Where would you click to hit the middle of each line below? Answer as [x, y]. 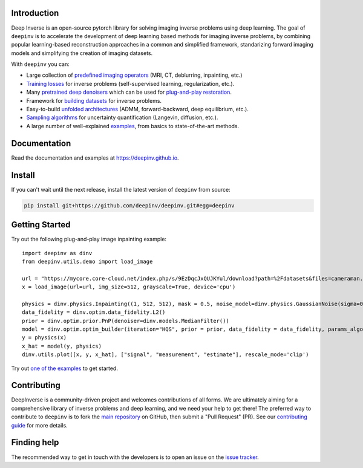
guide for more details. [39, 425]
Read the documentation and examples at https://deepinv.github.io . [95, 158]
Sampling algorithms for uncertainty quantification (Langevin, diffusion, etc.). [122, 117]
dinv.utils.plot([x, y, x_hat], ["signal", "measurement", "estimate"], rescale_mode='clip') [165, 355]
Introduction [35, 13]
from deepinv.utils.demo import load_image [87, 261]
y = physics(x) [44, 338]
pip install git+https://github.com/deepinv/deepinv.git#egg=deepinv [129, 205]
